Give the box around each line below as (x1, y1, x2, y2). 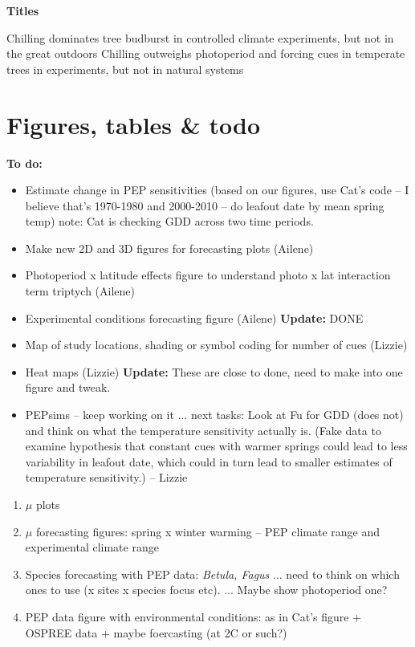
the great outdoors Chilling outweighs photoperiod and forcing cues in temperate (6, 45, 405, 62)
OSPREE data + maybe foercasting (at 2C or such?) (25, 624, 287, 641)
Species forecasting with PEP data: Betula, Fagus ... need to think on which (25, 565, 400, 582)
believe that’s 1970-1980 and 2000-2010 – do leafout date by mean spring (25, 197, 384, 214)
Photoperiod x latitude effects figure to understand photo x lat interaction (25, 267, 391, 283)
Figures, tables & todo (6, 108, 261, 140)
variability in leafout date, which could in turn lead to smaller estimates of (25, 453, 393, 470)
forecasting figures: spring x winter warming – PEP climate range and (35, 523, 380, 539)
